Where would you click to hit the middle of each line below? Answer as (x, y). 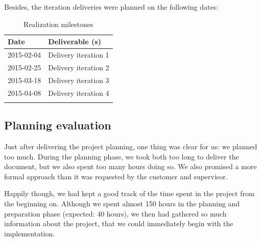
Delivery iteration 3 (79, 80)
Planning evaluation (58, 125)
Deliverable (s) (75, 42)
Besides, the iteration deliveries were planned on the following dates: (111, 7)
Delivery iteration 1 (79, 55)
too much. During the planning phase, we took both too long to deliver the (122, 156)
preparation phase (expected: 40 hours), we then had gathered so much (115, 213)
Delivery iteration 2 (79, 67)
